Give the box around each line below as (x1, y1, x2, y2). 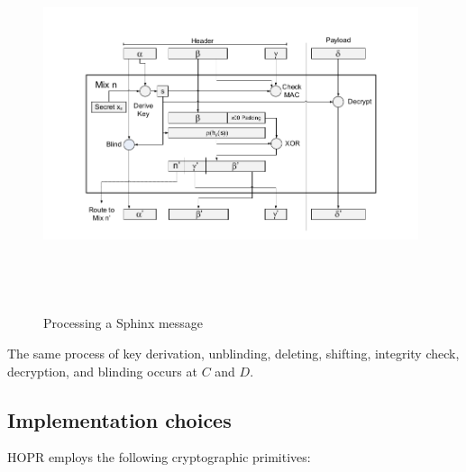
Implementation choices (7, 405, 232, 433)
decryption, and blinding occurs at (7, 361, 197, 380)
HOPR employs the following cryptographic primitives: (7, 448, 311, 467)
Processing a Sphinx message (43, 313, 204, 332)
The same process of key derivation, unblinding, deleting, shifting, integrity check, (7, 343, 460, 362)
